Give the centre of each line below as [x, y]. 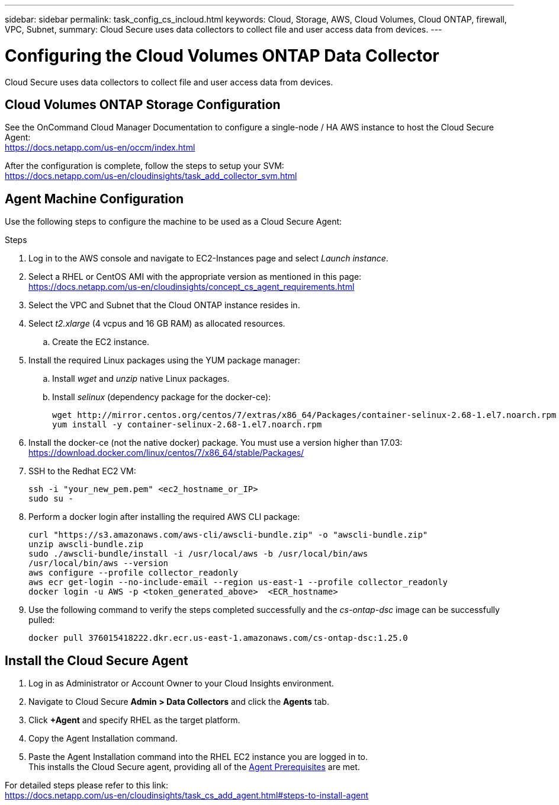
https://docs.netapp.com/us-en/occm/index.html [100, 148]
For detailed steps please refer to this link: [86, 785]
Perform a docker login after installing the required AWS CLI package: [164, 517]
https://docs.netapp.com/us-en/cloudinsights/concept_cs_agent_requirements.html [192, 287]
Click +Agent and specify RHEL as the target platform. [134, 720]
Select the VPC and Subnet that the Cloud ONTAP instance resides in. [164, 305]
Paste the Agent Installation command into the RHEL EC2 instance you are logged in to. [198, 757]
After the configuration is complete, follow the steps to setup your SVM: [144, 166]
